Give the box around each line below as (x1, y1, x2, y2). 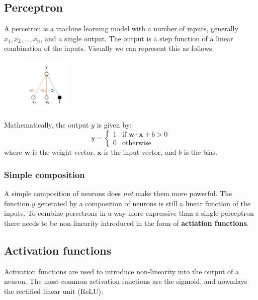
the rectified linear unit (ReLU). (4, 285, 103, 296)
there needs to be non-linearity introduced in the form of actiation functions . (4, 217, 249, 228)
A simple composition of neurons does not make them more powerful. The (4, 188, 232, 199)
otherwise (122, 140, 151, 147)
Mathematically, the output (4, 119, 89, 130)
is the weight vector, (32, 147, 95, 157)
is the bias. (184, 147, 218, 157)
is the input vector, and (104, 147, 177, 157)
